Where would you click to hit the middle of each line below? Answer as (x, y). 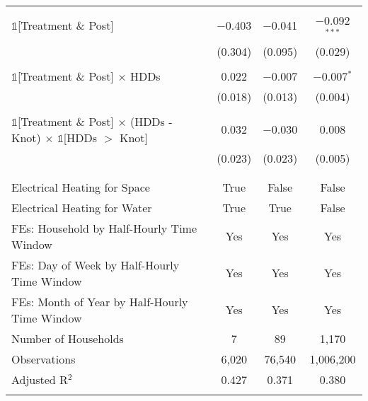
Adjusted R (40, 379)
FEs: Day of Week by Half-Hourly (96, 265)
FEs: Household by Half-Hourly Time (104, 228)
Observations (44, 359)
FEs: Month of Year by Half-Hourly (100, 301)
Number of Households (68, 338)
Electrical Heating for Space (81, 187)
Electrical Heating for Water (82, 207)
